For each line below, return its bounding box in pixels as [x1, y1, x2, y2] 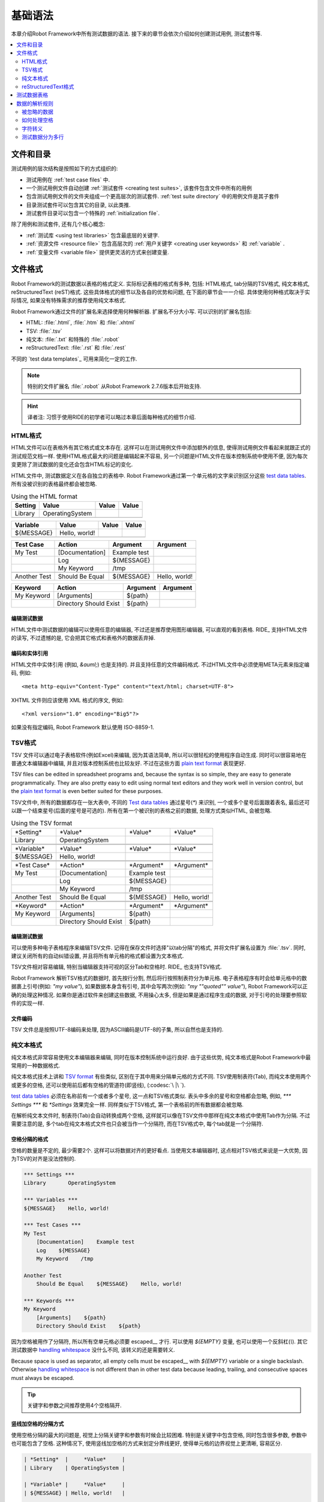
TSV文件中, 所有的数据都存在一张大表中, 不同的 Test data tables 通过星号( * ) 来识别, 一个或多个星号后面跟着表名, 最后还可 [11, 798, 310, 806]
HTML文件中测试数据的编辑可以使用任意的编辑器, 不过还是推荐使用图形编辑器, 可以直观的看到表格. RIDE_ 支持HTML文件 [11, 625, 308, 633]
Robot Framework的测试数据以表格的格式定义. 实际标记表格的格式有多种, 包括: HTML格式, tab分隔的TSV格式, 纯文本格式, [11, 280, 310, 287]
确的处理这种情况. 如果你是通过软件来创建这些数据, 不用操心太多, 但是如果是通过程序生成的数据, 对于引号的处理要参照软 [11, 991, 307, 999]
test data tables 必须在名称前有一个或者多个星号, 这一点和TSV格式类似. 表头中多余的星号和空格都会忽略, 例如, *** [11, 1092, 291, 1099]
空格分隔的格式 [11, 1136, 48, 1143]
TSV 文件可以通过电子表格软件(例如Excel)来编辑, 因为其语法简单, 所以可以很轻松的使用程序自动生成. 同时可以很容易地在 [11, 751, 307, 758]
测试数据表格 [16, 91, 48, 99]
